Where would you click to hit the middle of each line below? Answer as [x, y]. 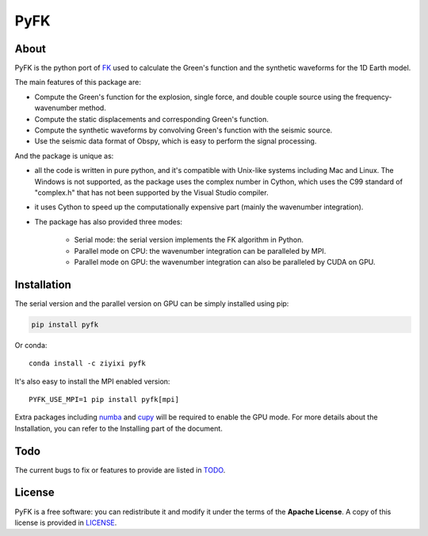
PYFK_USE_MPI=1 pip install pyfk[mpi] [104, 399]
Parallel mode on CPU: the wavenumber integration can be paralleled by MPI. [200, 251]
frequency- [374, 97]
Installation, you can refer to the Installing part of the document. [119, 428]
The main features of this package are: [78, 82]
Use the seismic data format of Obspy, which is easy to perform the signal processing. [176, 141]
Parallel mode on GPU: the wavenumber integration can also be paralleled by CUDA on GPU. [225, 262]
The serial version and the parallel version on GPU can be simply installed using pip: [152, 303]
